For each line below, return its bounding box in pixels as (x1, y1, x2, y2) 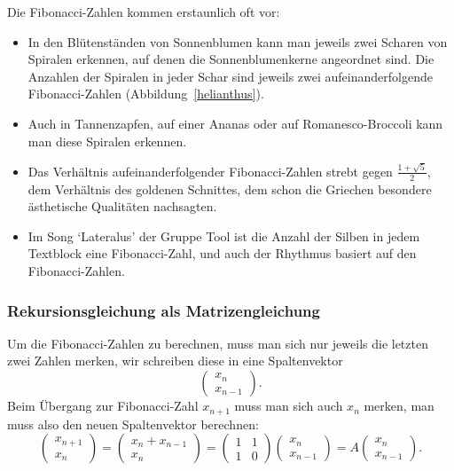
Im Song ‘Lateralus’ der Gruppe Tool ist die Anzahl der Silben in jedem (27, 226, 420, 245)
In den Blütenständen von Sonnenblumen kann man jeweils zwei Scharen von (27, 32, 448, 51)
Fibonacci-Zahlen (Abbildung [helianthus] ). (27, 84, 264, 103)
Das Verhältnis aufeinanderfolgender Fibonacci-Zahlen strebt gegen (27, 161, 393, 180)
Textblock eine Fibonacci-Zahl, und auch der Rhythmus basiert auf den (27, 244, 417, 263)
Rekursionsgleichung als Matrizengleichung (7, 299, 320, 321)
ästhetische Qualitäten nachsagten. (27, 197, 217, 216)
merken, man (364, 396, 434, 415)
